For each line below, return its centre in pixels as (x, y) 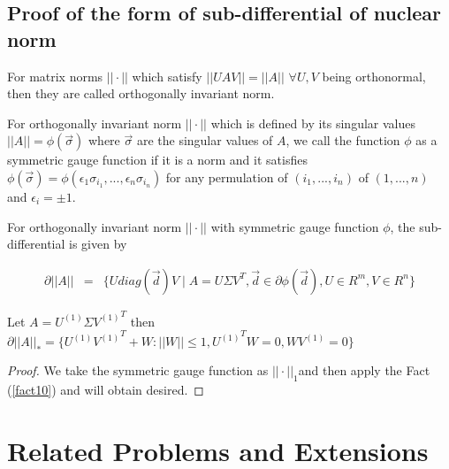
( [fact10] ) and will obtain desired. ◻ (106, 390)
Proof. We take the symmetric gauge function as (138, 370)
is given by (98, 244)
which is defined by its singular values (313, 123)
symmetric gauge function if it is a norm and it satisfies (157, 160)
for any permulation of (227, 177)
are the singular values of (205, 140)
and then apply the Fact (364, 370)
